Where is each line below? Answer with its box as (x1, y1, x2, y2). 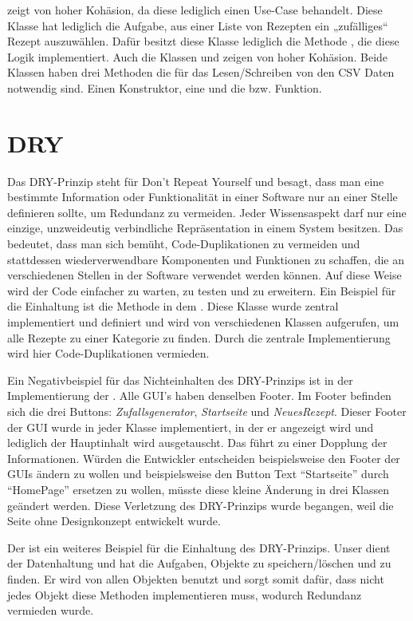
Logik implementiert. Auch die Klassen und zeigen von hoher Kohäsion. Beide (7, 48, 388, 65)
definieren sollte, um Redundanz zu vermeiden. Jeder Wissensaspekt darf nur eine (7, 204, 407, 220)
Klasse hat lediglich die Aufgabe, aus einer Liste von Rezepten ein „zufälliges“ (7, 17, 388, 34)
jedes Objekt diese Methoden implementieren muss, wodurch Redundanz (7, 586, 362, 603)
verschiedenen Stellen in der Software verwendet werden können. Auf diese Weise (7, 267, 402, 283)
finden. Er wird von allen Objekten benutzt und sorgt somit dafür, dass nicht (7, 570, 384, 587)
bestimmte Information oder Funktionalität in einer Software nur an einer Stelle (7, 188, 398, 205)
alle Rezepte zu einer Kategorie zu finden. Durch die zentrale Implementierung (7, 329, 391, 346)
